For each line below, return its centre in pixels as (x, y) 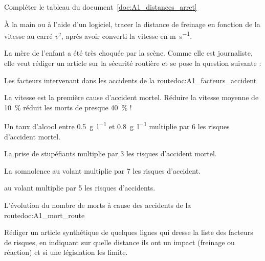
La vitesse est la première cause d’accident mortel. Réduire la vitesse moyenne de (131, 97)
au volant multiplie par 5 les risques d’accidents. (80, 188)
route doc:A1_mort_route (45, 215)
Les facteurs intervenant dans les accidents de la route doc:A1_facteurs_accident (130, 80)
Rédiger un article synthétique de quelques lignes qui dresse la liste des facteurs (129, 232)
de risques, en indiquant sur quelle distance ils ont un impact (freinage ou (119, 242)
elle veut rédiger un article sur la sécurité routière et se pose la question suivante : (133, 63)
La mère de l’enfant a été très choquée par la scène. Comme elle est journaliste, (128, 53)
